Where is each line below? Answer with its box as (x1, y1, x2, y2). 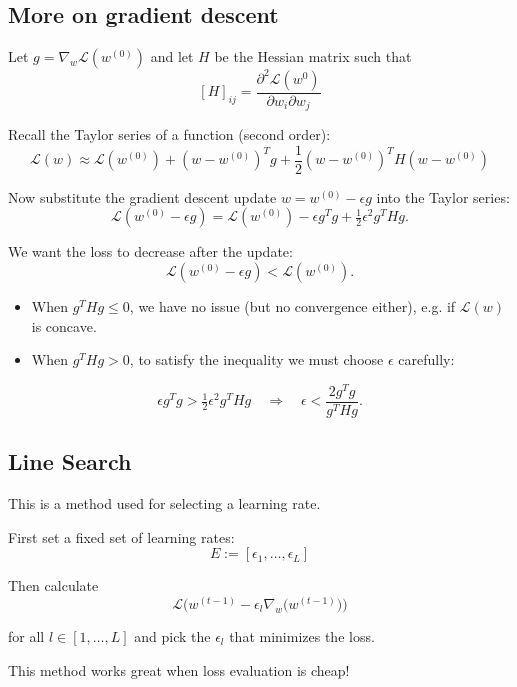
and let (150, 46, 194, 67)
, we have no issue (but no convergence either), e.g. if (129, 296, 456, 317)
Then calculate (8, 575, 99, 596)
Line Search (8, 446, 132, 477)
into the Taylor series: (376, 186, 510, 207)
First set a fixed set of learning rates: (8, 526, 235, 547)
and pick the (134, 625, 211, 646)
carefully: (398, 349, 455, 370)
